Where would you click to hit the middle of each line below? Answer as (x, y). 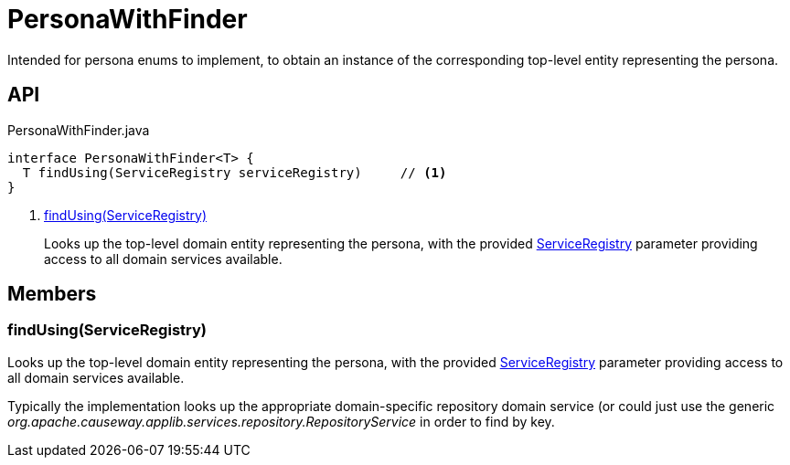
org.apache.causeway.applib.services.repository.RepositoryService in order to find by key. (281, 421)
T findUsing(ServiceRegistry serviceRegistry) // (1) (235, 172)
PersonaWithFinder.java (79, 130)
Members (52, 294)
